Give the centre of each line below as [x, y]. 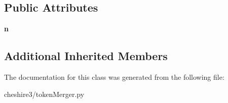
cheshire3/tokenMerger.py [44, 94]
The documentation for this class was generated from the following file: [114, 77]
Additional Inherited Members [86, 56]
